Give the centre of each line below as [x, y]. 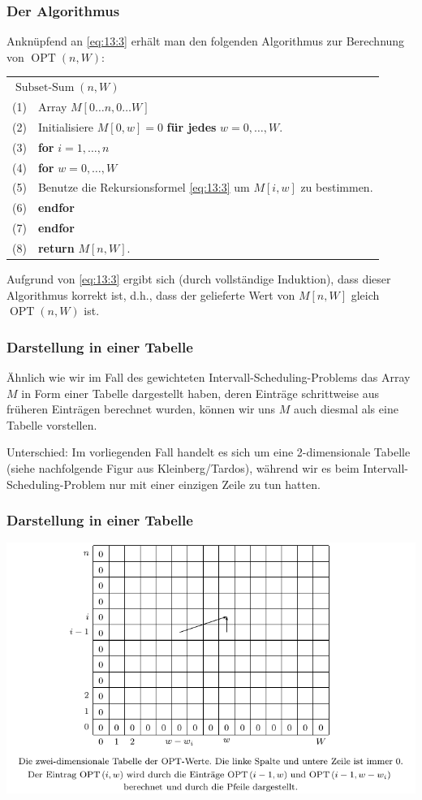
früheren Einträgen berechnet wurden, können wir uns [141, 409]
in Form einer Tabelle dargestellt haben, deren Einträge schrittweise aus [200, 393]
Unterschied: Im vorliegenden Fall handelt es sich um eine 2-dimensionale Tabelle [209, 452]
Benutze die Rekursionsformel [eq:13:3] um [144, 187]
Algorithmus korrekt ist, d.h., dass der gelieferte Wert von [151, 294]
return [56, 247]
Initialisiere [66, 126]
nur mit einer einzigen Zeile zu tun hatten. [215, 484]
